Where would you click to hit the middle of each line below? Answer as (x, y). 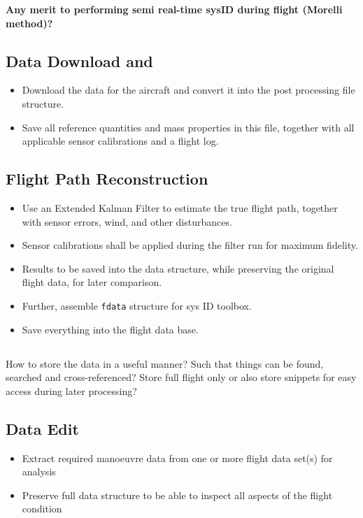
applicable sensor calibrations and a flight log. (120, 141)
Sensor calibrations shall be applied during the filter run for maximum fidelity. (190, 245)
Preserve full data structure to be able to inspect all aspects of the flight (177, 495)
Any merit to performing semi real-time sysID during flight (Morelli (174, 9)
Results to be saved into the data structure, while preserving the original (178, 268)
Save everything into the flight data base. (110, 329)
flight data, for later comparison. (92, 282)
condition (42, 509)
